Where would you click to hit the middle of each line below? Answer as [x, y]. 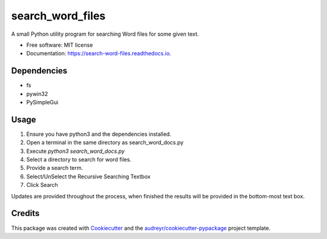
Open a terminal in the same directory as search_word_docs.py [105, 143]
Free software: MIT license [60, 45]
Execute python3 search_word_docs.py [76, 151]
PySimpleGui [42, 103]
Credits [25, 213]
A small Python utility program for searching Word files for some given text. [105, 34]
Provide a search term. [55, 168]
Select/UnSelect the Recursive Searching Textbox [88, 177]
